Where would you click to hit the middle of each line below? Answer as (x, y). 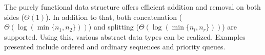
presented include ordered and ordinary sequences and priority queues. (115, 47)
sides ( (14, 17)
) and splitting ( (114, 27)
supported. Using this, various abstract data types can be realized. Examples (125, 36)
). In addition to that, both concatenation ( (114, 17)
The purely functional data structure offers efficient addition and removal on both (132, 7)
